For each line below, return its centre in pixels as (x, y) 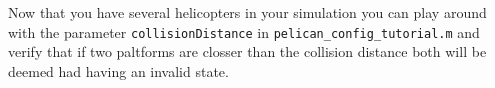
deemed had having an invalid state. (118, 70)
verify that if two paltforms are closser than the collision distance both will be (247, 51)
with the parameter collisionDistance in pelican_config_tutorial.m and (244, 31)
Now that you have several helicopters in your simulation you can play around (247, 12)
